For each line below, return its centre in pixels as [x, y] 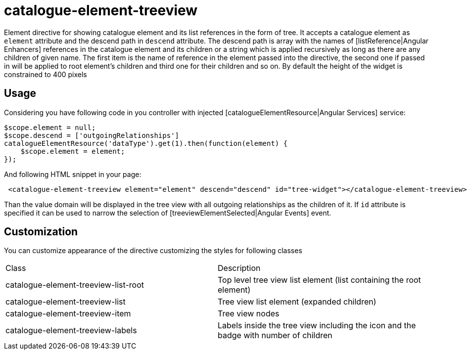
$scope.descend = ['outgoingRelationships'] [92, 135]
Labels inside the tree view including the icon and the [317, 326]
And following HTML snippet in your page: [73, 174]
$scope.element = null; [50, 127]
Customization [41, 232]
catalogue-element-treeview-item [68, 314]
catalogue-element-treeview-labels [71, 331]
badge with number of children [275, 335]
